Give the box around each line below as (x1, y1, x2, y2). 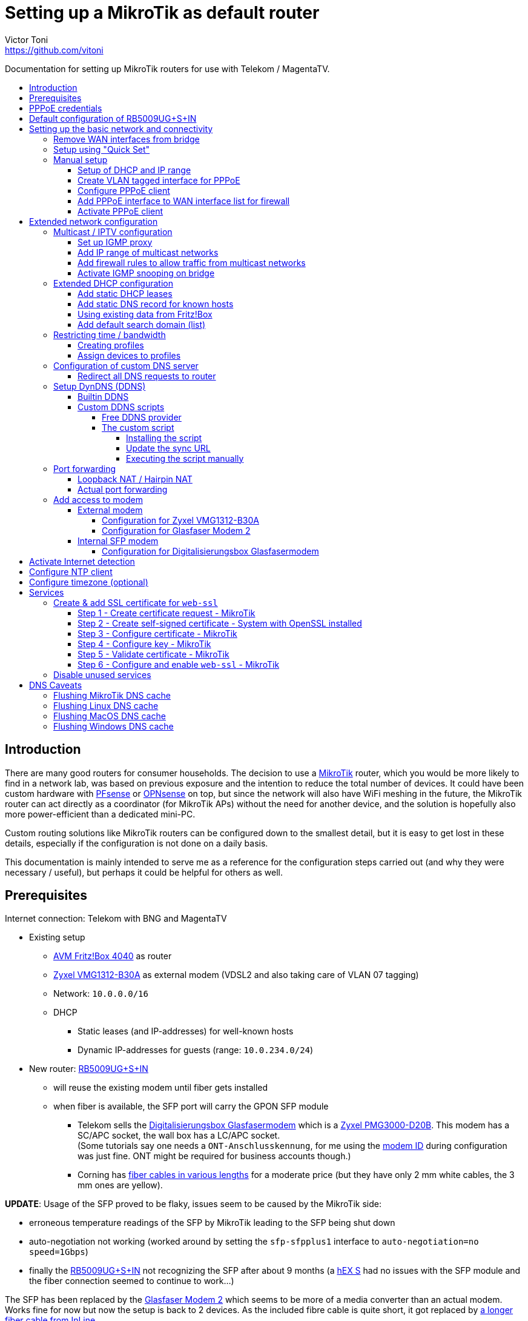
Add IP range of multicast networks (78, 247, 219, 258)
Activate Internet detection (29, 556, 135, 567)
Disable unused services (53, 669, 151, 680)
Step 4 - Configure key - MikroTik (78, 638, 211, 649)
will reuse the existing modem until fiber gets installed (53, 1082, 268, 1093)
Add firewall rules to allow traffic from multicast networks (78, 257, 306, 268)
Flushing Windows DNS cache (53, 720, 174, 731)
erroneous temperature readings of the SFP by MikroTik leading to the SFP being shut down (29, 1217, 395, 1228)
